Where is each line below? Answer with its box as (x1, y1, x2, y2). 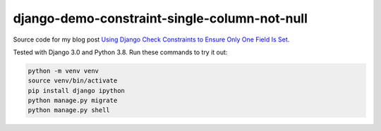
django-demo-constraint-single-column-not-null (13, 11, 308, 26)
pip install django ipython (28, 87, 125, 94)
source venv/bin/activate (28, 77, 118, 85)
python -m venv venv (28, 67, 99, 75)
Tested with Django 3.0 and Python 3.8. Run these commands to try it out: (13, 48, 228, 56)
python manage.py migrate (28, 96, 118, 105)
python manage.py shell (28, 106, 111, 114)
